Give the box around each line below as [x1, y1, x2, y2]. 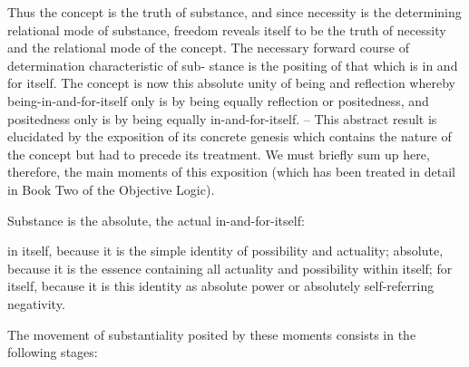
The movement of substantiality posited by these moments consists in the [7, 324, 416, 343]
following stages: [7, 343, 98, 362]
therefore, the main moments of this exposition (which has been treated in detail [7, 162, 455, 181]
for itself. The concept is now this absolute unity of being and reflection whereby [7, 73, 455, 92]
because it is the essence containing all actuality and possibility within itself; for [7, 258, 453, 277]
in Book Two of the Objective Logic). [7, 179, 215, 198]
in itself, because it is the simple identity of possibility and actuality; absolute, [7, 241, 444, 260]
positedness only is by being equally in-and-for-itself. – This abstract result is [7, 109, 437, 128]
